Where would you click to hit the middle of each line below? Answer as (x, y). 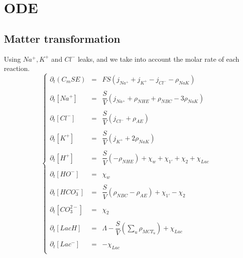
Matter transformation (62, 38)
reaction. (17, 68)
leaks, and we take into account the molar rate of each (159, 59)
